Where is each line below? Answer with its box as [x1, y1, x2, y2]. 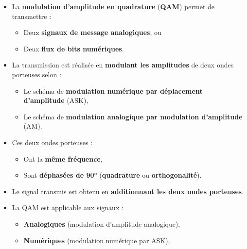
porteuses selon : [12, 69, 61, 79]
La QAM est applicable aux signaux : [12, 202, 123, 213]
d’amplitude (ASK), [23, 95, 88, 105]
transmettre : [12, 11, 52, 21]
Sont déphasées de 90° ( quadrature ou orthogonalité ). [23, 170, 202, 180]
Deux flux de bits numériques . [23, 43, 124, 53]
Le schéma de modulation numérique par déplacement [23, 85, 203, 96]
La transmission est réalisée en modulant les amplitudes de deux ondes [12, 60, 234, 70]
